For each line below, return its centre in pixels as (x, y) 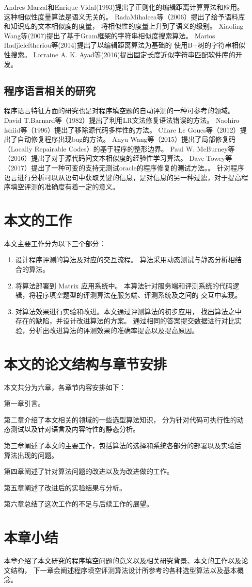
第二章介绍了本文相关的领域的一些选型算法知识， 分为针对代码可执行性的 (120, 419)
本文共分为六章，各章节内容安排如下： (65, 387)
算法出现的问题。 (31, 455)
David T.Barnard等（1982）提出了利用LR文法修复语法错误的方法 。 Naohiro (122, 120)
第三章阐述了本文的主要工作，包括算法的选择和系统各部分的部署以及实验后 (123, 445)
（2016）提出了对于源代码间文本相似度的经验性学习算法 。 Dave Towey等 (118, 158)
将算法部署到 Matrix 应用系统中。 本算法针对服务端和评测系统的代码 (124, 285)
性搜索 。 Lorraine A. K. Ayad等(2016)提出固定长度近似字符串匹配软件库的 (120, 54)
